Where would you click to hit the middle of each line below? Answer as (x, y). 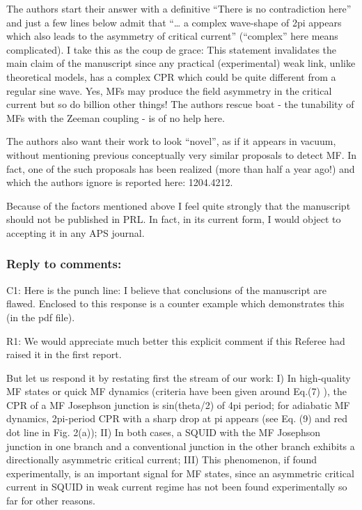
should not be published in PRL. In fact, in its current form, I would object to (174, 219)
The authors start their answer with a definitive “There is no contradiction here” (179, 8)
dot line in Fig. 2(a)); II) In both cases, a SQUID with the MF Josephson (164, 432)
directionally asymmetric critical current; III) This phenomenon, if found (162, 459)
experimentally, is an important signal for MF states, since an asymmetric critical (180, 473)
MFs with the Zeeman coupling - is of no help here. (116, 117)
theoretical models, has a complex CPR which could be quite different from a (171, 76)
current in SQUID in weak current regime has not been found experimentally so (177, 487)
